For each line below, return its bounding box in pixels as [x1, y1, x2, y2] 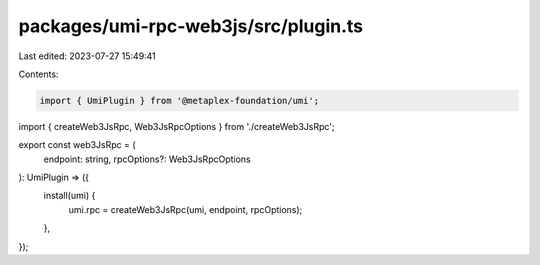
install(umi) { [43, 190, 96, 202]
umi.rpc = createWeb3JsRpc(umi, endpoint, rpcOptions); [68, 203, 303, 215]
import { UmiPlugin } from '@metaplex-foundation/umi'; [39, 95, 320, 106]
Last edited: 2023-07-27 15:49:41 [18, 50, 157, 62]
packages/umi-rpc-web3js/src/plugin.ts [18, 15, 364, 37]
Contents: [18, 68, 59, 80]
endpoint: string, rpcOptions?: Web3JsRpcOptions [43, 153, 252, 165]
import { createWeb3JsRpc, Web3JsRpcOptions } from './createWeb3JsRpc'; [18, 120, 335, 132]
